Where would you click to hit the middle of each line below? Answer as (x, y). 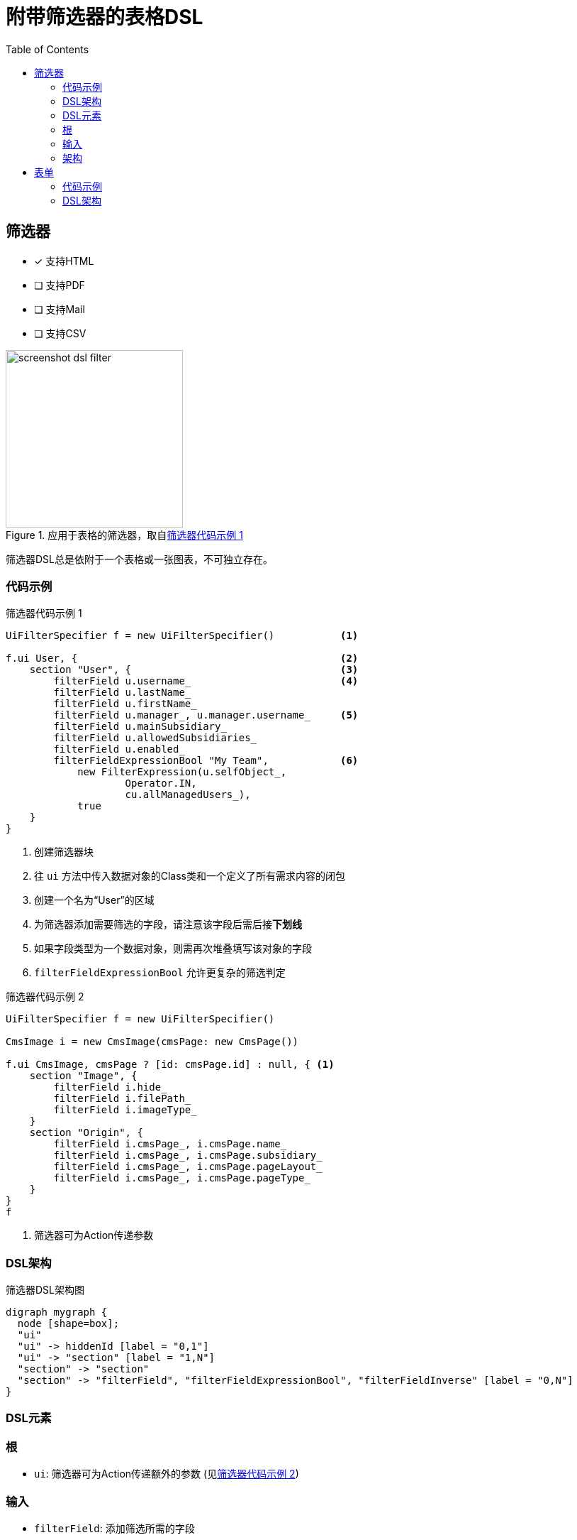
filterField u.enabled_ (119, 749)
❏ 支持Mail (60, 309)
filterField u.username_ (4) (206, 681)
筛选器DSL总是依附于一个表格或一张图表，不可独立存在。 (140, 559)
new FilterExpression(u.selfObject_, (182, 772)
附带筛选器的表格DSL (105, 17)
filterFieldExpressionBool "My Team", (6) (206, 761)
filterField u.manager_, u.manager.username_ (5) (206, 715)
